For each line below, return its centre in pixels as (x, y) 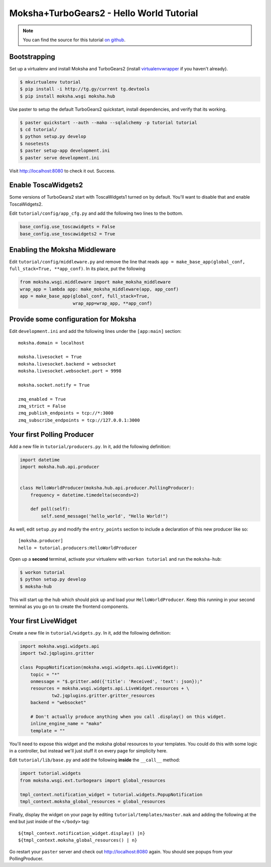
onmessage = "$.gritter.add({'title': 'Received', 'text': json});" (116, 681)
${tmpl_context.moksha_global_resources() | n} (78, 840)
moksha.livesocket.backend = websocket (67, 364)
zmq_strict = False (42, 406)
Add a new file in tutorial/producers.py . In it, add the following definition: (90, 446)
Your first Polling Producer (51, 434)
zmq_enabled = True (42, 399)
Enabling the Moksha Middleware (63, 250)
